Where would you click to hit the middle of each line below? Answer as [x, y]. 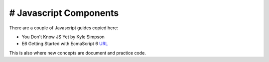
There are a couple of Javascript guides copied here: [64, 28]
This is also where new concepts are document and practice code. [78, 53]
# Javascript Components [64, 13]
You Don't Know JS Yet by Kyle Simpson [63, 37]
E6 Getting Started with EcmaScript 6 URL [65, 44]
